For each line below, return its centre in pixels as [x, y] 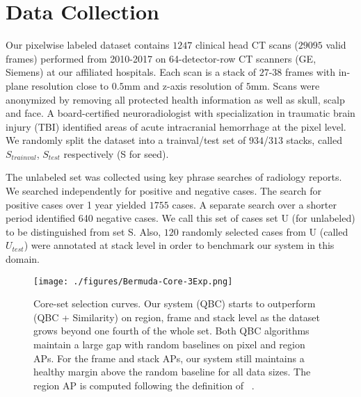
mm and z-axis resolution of [184, 85]
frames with [311, 72]
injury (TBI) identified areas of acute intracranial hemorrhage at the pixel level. [176, 126]
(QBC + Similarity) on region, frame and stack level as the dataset [177, 317]
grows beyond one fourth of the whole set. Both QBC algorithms [171, 331]
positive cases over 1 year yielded [76, 204]
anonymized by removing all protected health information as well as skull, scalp [175, 99]
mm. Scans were [285, 85]
